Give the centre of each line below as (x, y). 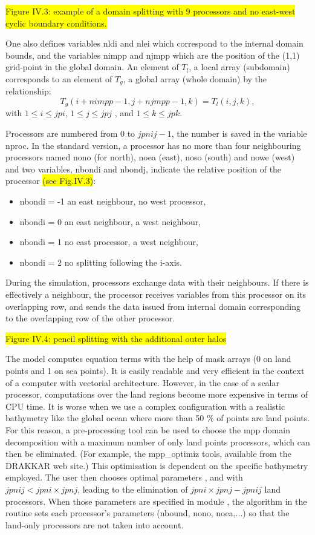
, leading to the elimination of (133, 489)
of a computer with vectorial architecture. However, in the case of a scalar (142, 382)
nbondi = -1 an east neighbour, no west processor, (113, 201)
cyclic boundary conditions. (56, 23)
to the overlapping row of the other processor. (90, 318)
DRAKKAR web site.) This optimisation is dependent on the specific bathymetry (157, 465)
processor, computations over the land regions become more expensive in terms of (157, 394)
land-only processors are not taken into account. (95, 524)
